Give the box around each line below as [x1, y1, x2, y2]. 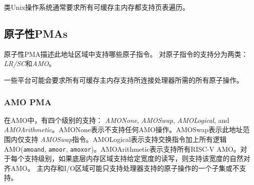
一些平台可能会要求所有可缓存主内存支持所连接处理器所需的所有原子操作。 [4, 74, 243, 85]
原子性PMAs [4, 25, 68, 41]
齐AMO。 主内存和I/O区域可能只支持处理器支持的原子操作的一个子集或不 [4, 162, 239, 173]
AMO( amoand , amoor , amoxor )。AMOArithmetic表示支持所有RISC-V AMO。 [4, 143, 240, 154]
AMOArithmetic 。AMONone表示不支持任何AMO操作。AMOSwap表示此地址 [4, 124, 243, 135]
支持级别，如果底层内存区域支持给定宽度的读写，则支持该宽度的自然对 [24, 153, 250, 163]
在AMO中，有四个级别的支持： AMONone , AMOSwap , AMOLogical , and [4, 115, 230, 125]
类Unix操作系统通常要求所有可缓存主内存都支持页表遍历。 [4, 2, 190, 12]
